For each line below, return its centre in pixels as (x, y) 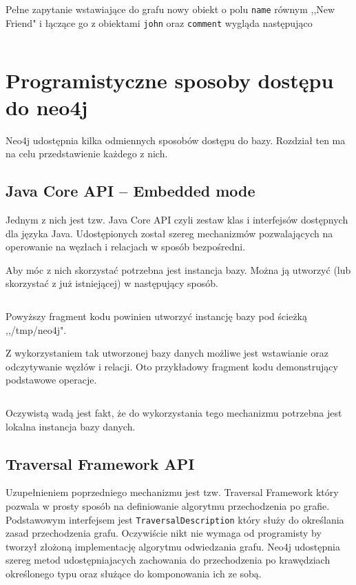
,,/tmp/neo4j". (36, 329)
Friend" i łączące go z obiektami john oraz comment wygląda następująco (159, 22)
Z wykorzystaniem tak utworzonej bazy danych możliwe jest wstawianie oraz (167, 353)
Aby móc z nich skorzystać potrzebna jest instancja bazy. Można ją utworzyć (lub (178, 269)
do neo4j (47, 107)
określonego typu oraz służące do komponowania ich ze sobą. (134, 573)
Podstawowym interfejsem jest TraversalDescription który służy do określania (175, 519)
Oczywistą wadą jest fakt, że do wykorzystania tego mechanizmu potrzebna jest (174, 412)
